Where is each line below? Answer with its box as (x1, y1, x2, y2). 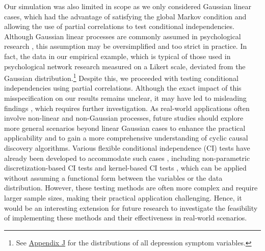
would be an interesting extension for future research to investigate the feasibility (4, 202, 258, 213)
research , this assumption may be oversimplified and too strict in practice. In (4, 41, 247, 51)
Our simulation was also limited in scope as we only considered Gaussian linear (4, 1, 251, 11)
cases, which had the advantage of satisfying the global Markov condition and (4, 11, 247, 21)
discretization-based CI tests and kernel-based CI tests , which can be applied (4, 162, 247, 173)
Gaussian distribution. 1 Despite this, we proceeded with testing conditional (4, 71, 238, 83)
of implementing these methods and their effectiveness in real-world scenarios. (4, 212, 247, 223)
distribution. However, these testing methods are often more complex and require (4, 182, 258, 193)
